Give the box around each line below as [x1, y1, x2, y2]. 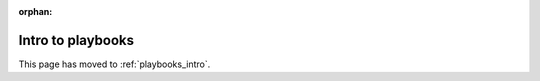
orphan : [18, 6, 53, 17]
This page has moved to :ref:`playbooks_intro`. [18, 58, 211, 70]
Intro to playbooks [18, 31, 135, 49]
